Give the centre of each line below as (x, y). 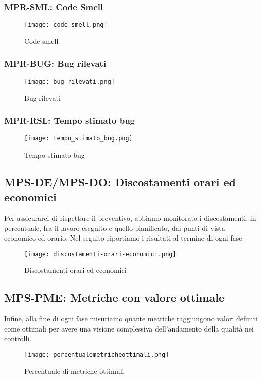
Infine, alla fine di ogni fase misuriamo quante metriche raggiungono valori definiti (131, 319)
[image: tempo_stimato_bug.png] (78, 139)
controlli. (18, 338)
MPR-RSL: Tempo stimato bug (70, 120)
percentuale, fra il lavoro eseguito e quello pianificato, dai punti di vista (115, 228)
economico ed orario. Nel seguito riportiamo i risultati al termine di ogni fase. (124, 238)
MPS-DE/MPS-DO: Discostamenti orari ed (120, 182)
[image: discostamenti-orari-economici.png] (100, 254)
